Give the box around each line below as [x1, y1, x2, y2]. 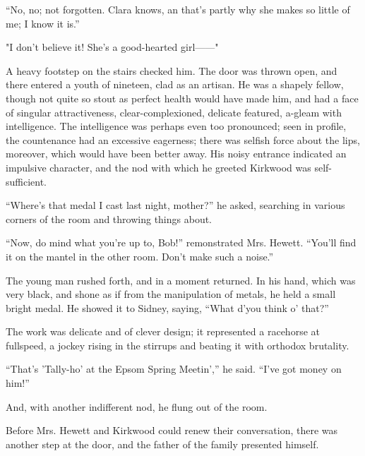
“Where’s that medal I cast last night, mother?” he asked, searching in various [6, 198, 345, 212]
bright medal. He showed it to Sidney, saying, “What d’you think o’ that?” [6, 300, 329, 315]
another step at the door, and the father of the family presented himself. [6, 436, 319, 451]
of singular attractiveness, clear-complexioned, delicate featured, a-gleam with [6, 104, 342, 119]
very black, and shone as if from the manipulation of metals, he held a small [6, 287, 336, 301]
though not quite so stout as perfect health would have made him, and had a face [6, 90, 359, 105]
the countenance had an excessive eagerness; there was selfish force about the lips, [6, 132, 360, 147]
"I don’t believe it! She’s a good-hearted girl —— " [6, 40, 219, 54]
